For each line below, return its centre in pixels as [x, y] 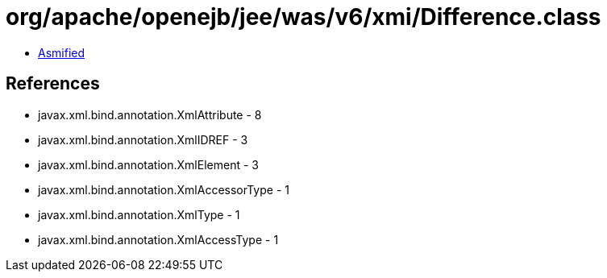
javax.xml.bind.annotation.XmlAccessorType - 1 [164, 189]
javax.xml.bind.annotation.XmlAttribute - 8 [150, 114]
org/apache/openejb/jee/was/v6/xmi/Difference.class [303, 17]
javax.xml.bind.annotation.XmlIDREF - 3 [143, 139]
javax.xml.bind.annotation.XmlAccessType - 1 [158, 239]
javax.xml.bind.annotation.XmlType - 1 [139, 214]
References [53, 84]
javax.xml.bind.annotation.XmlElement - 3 [148, 164]
